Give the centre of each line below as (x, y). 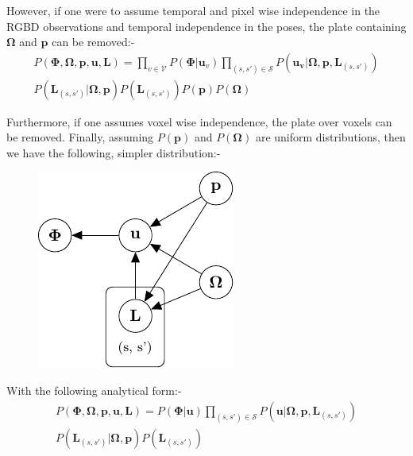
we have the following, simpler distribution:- (114, 152)
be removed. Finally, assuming (80, 137)
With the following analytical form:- (94, 390)
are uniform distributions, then (330, 137)
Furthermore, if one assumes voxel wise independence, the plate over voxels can (199, 121)
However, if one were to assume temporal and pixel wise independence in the (193, 10)
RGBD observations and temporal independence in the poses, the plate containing (206, 26)
